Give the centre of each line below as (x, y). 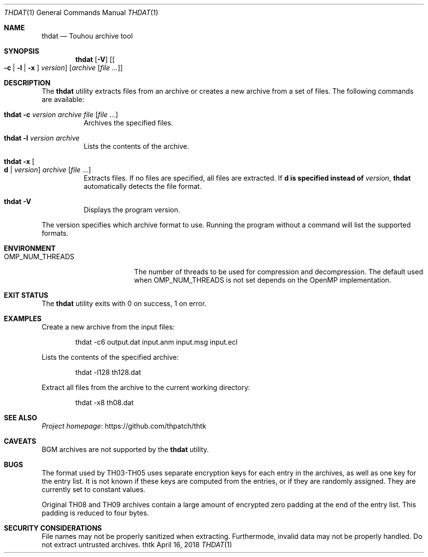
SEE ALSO (21, 418)
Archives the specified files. (128, 123)
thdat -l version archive (42, 138)
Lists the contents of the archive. (136, 146)
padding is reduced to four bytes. (95, 513)
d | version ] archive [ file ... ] (48, 170)
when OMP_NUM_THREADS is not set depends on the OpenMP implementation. (263, 280)
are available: (63, 99)
